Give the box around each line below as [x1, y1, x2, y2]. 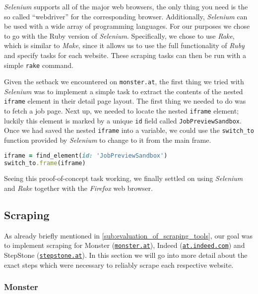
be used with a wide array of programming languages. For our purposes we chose [4, 21, 250, 31]
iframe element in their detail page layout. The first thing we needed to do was [4, 96, 246, 106]
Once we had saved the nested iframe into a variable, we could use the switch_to [4, 125, 254, 135]
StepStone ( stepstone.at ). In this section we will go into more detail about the [4, 250, 248, 260]
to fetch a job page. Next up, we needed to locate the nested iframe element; [4, 106, 239, 116]
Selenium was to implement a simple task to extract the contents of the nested [4, 86, 243, 96]
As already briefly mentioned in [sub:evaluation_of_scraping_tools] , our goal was [4, 230, 253, 240]
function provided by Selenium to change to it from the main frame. [4, 135, 211, 145]
